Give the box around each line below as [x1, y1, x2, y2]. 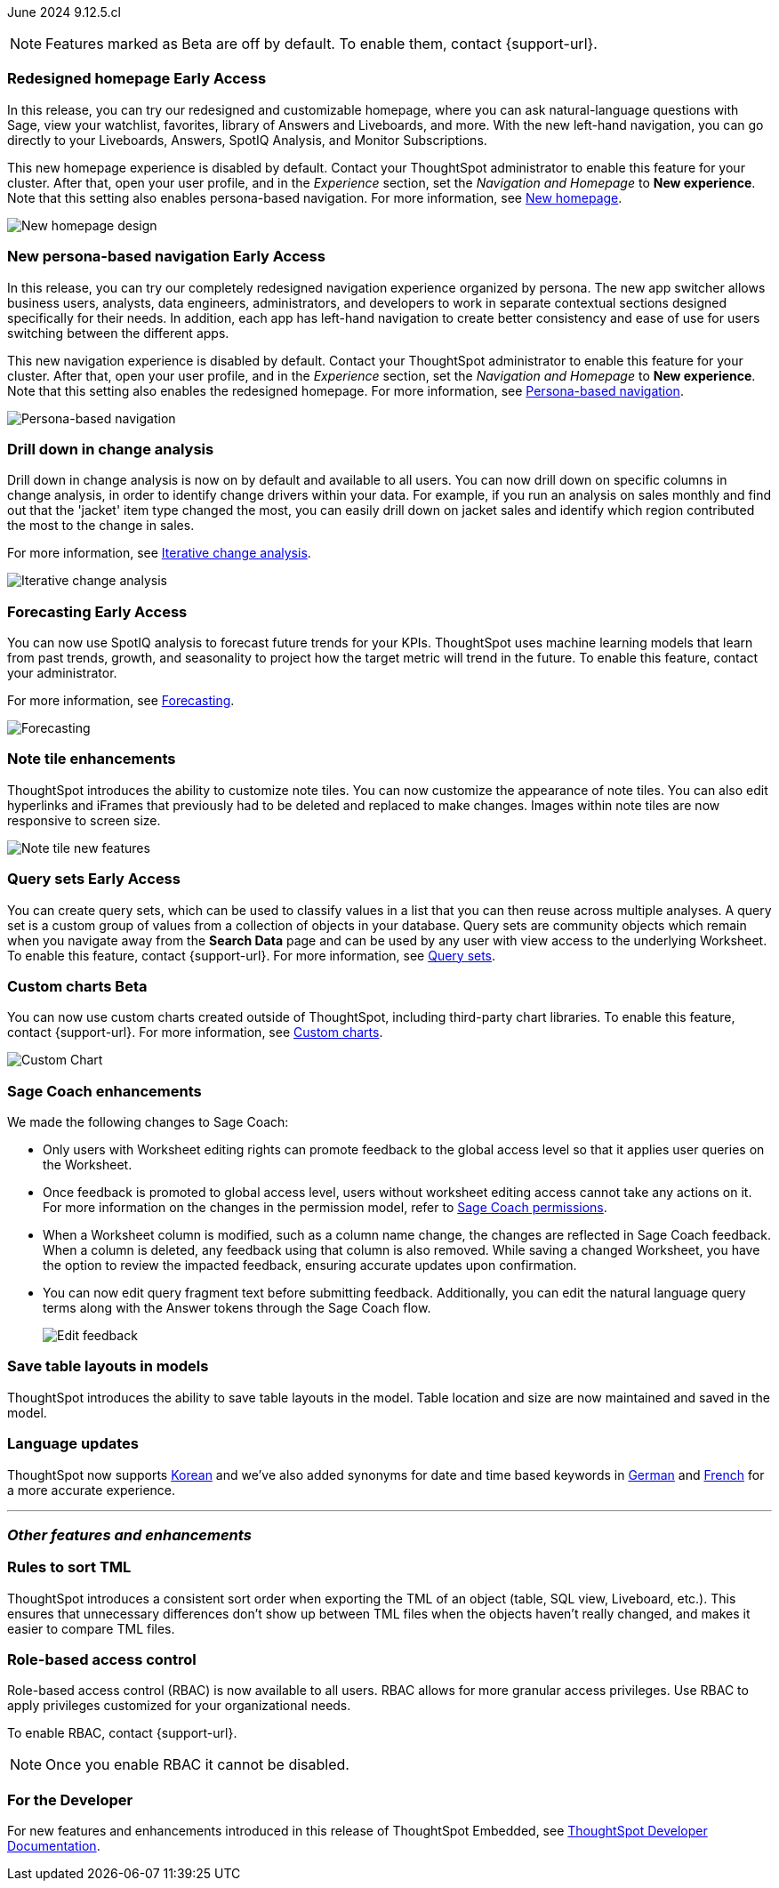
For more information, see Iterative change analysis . [7, 545, 311, 561]
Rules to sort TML [7, 1558, 132, 1577]
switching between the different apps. [7, 325, 229, 341]
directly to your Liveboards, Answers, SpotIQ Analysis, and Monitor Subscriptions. [7, 132, 487, 148]
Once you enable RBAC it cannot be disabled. [45, 1755, 349, 1774]
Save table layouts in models [7, 1357, 209, 1376]
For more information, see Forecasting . [7, 693, 235, 708]
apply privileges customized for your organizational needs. [7, 1698, 351, 1714]
